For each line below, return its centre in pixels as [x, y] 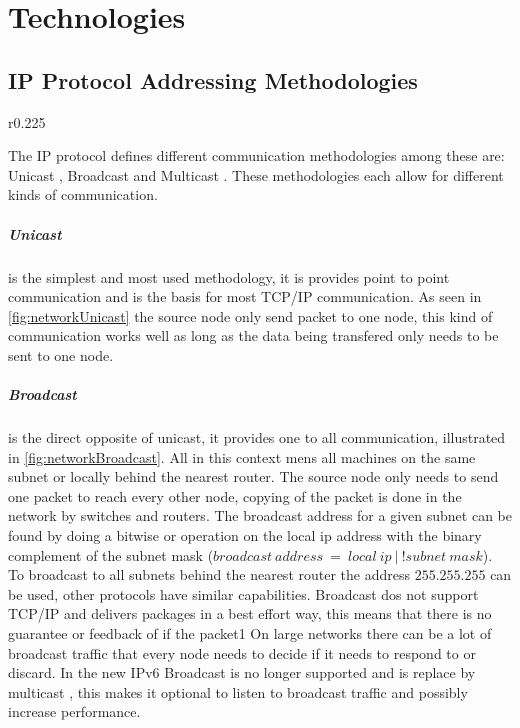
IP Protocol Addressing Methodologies [213, 79]
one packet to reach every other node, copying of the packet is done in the [235, 495]
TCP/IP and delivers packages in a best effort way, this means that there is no [250, 613]
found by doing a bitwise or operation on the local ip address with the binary [245, 535]
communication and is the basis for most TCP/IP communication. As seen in [245, 296]
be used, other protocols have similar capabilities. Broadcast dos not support [243, 593]
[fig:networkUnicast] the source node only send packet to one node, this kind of [250, 315]
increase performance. [74, 711]
